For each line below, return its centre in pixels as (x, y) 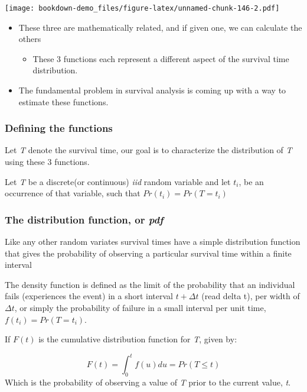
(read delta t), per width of (251, 296)
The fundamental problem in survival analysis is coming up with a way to (152, 90)
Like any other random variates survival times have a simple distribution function (153, 242)
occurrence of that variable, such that (73, 193)
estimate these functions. (63, 101)
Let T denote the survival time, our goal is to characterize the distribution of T (148, 150)
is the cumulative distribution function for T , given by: (138, 339)
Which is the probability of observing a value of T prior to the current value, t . (148, 382)
